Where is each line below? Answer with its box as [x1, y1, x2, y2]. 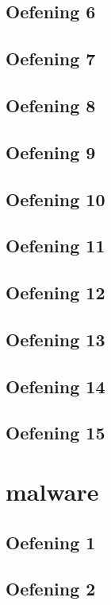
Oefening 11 [6, 233, 105, 258]
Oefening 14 [6, 373, 105, 398]
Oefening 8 [6, 92, 96, 117]
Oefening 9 [6, 139, 96, 164]
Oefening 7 [6, 46, 96, 71]
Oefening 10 [6, 186, 105, 211]
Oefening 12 [6, 280, 105, 305]
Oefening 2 [6, 576, 96, 601]
